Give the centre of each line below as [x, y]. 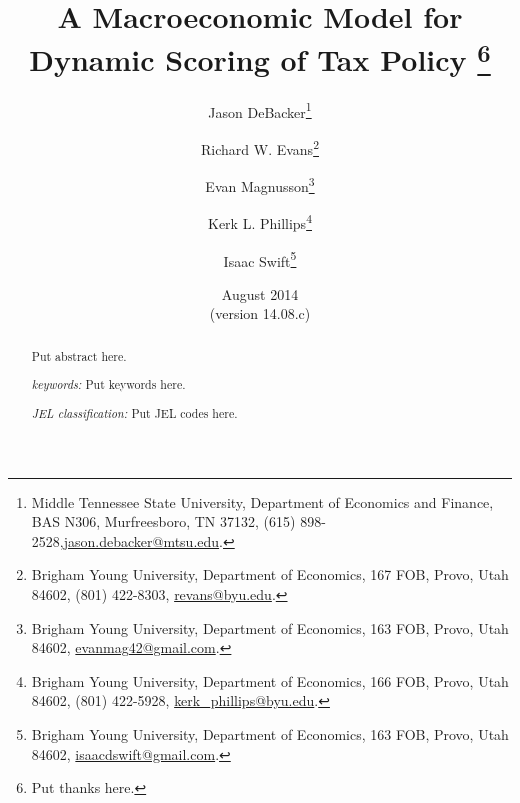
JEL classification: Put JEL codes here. [134, 412]
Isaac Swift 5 [260, 259]
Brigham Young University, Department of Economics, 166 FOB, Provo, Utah [270, 680]
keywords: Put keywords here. [108, 384]
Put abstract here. [79, 355]
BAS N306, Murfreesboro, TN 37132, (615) [163, 521]
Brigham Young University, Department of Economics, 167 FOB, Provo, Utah [270, 574]
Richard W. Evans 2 [260, 147]
